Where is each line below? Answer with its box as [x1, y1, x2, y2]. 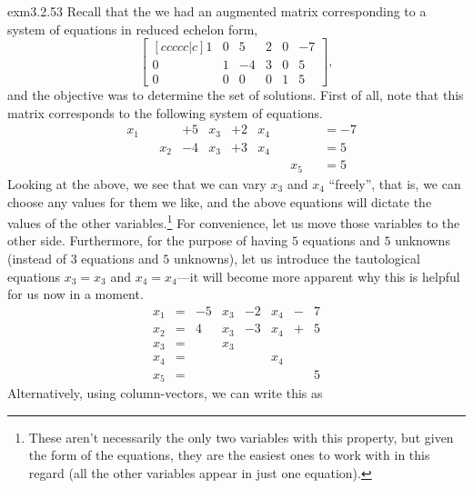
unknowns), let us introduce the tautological [173, 248, 420, 267]
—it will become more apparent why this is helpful [176, 266, 460, 285]
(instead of [7, 248, 67, 267]
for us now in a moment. [7, 284, 144, 304]
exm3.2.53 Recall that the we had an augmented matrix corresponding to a [7, 2, 427, 20]
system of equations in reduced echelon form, [7, 19, 258, 38]
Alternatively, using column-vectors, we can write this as [7, 384, 323, 403]
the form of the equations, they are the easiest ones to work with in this [28, 445, 430, 464]
